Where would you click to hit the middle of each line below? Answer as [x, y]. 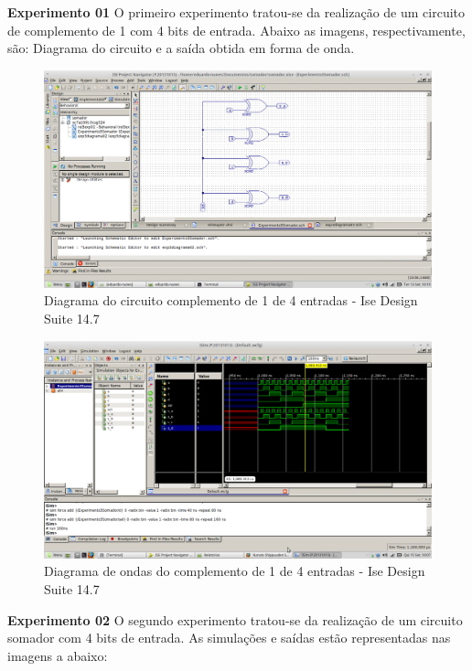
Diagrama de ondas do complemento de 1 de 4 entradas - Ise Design [235, 571]
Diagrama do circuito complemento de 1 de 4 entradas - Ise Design [231, 300]
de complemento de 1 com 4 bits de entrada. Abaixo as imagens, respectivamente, [236, 30]
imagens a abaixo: [58, 655]
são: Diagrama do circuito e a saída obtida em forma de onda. [181, 48]
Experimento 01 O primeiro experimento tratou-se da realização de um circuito [236, 12]
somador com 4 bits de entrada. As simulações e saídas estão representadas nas [229, 638]
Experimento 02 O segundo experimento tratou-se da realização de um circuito [235, 619]
